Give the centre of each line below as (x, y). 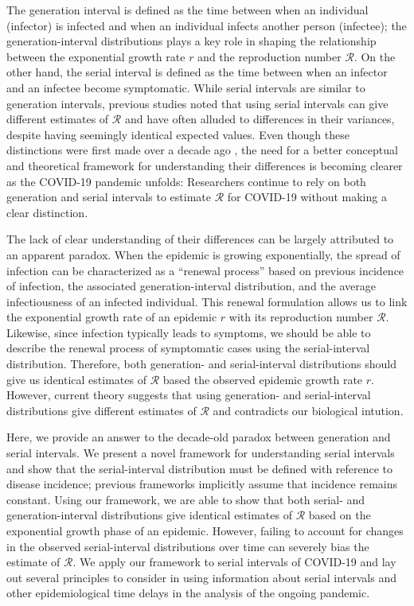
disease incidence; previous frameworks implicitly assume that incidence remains (202, 484)
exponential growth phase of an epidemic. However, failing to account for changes (205, 530)
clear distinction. (47, 212)
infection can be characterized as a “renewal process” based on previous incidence (205, 270)
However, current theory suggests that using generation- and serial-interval (189, 395)
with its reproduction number (301, 317)
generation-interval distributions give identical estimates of (149, 515)
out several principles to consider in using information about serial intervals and (201, 577)
